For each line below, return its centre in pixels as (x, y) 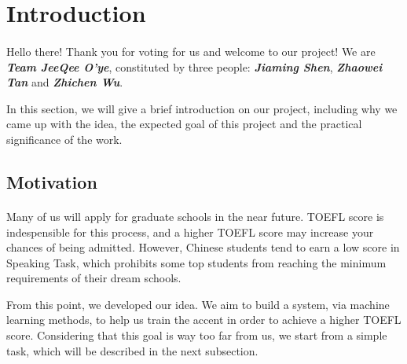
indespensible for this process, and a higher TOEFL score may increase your (190, 232)
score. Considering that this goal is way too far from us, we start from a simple (197, 335)
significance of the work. (64, 139)
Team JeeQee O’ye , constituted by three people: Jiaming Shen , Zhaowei (194, 66)
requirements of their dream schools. (94, 278)
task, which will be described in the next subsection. (132, 350)
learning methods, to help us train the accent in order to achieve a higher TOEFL (204, 320)
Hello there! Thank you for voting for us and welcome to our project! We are (191, 51)
